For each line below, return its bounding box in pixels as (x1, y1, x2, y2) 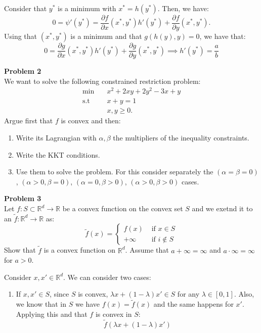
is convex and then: (61, 115, 121, 126)
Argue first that (4, 115, 53, 126)
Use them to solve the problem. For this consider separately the (16, 166, 213, 177)
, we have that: (199, 31, 246, 41)
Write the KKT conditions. (16, 149, 100, 160)
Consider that (4, 3, 47, 13)
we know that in (16, 299, 66, 309)
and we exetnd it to (192, 203, 253, 214)
